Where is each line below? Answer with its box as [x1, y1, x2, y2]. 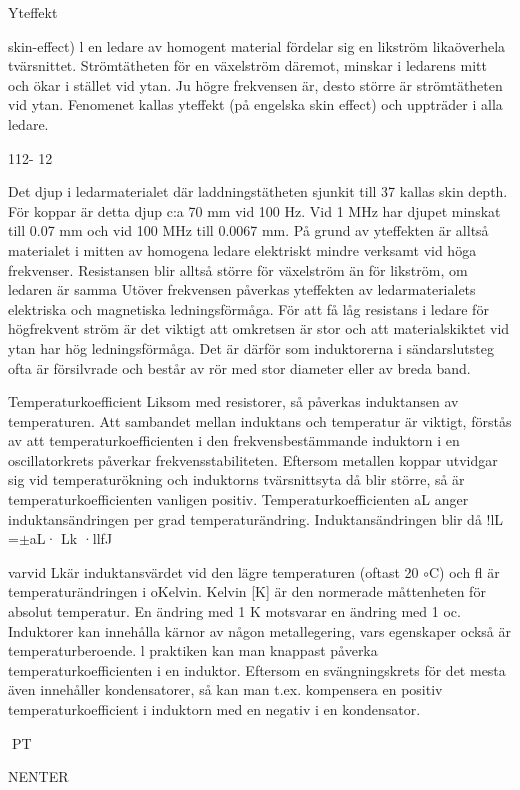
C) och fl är [428, 561, 500, 582]
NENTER [8, 766, 69, 787]
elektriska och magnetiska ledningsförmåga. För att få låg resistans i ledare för [8, 298, 489, 319]
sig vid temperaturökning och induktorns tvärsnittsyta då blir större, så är [8, 469, 465, 490]
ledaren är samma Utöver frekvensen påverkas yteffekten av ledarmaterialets [8, 279, 476, 300]
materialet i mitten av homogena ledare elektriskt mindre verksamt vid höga [8, 239, 477, 260]
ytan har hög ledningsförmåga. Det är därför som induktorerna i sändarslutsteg [8, 337, 494, 358]
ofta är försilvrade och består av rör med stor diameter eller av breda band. [8, 357, 471, 378]
